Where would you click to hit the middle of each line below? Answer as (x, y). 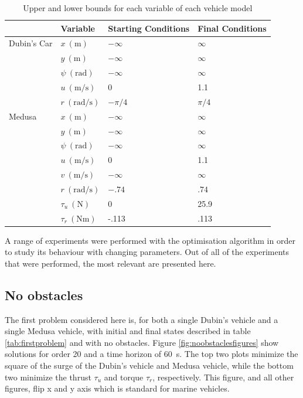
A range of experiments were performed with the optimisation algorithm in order (150, 240)
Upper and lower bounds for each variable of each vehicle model (138, 8)
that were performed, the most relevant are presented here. (110, 263)
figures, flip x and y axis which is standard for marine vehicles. (117, 388)
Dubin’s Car (31, 43)
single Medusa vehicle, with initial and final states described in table (128, 331)
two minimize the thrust (48, 377)
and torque (124, 377)
